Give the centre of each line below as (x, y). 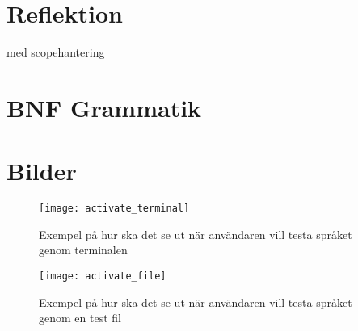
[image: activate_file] (103, 277)
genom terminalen (83, 250)
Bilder (42, 171)
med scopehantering (56, 52)
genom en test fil (80, 318)
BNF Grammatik (104, 107)
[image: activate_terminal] (114, 209)
